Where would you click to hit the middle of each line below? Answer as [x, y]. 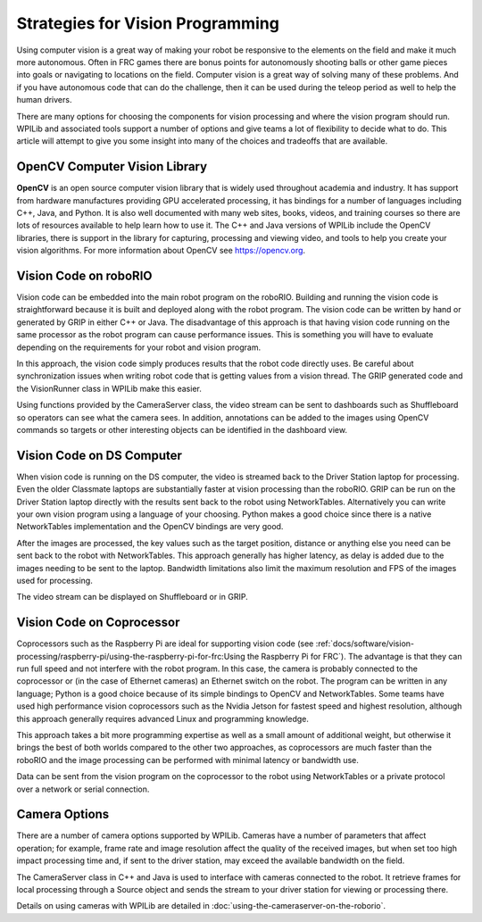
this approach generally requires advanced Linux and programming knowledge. [163, 718]
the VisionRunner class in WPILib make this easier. [109, 388]
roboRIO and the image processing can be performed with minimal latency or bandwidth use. [187, 760]
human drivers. [44, 100]
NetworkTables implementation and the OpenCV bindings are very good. [150, 527]
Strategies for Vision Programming [148, 23]
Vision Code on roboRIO [84, 275]
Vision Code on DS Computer [100, 455]
